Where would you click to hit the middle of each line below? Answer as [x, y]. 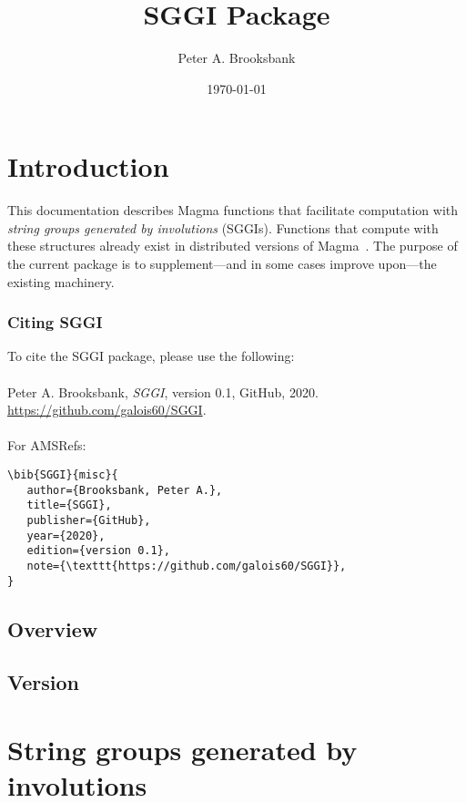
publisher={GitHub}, [89, 520]
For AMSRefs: [47, 445]
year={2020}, [66, 535]
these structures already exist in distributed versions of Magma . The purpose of [233, 246]
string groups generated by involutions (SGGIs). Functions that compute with [223, 227]
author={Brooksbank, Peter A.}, [125, 490]
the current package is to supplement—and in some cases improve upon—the [222, 264]
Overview [53, 628]
